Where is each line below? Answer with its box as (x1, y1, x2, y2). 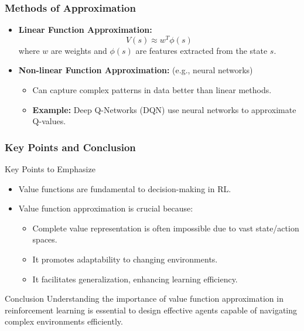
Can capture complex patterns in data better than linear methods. (32, 84, 272, 96)
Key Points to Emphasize (5, 163, 95, 175)
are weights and (50, 44, 107, 56)
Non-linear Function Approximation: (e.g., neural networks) (18, 64, 253, 76)
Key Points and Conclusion (5, 139, 136, 154)
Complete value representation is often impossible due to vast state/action (32, 221, 299, 234)
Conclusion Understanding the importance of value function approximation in (5, 292, 283, 305)
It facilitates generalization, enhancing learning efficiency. (32, 272, 238, 285)
